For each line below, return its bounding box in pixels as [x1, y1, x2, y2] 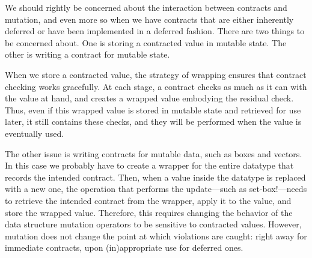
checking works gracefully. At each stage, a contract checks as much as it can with [5, 80, 307, 92]
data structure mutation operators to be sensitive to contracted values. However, [5, 218, 302, 230]
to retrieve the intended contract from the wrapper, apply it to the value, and [5, 194, 292, 206]
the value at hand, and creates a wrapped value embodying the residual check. [5, 92, 294, 104]
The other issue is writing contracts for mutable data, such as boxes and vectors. [5, 147, 302, 160]
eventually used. [5, 127, 64, 139]
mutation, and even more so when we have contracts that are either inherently [5, 13, 294, 25]
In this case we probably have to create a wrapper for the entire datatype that [5, 159, 294, 172]
